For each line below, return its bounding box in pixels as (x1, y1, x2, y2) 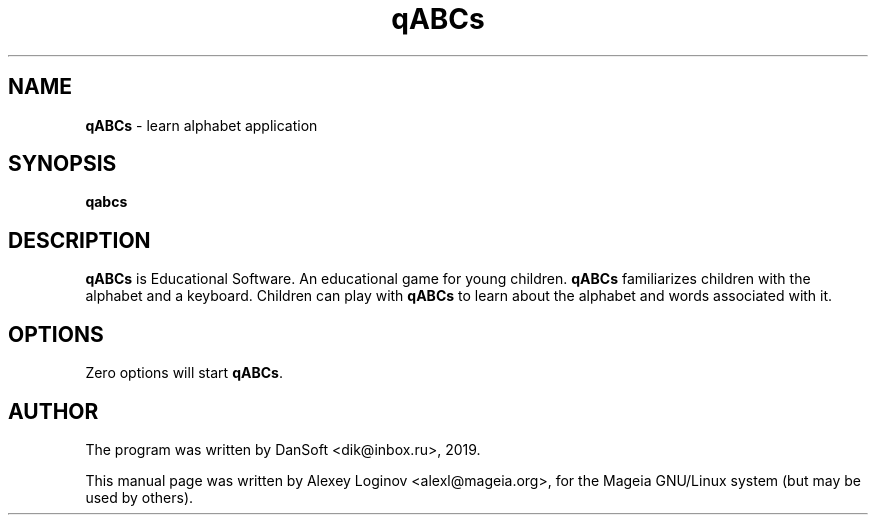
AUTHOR (8, 398, 99, 424)
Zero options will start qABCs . (85, 364, 283, 382)
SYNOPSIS (8, 151, 117, 177)
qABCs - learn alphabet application (85, 116, 318, 134)
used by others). (85, 488, 194, 506)
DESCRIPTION (8, 227, 151, 253)
